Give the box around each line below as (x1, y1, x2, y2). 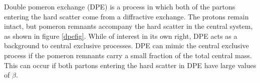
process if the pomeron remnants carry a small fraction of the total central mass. (4, 50, 252, 60)
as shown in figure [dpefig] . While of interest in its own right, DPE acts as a (4, 30, 237, 41)
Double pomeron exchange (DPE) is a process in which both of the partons (4, 1, 235, 11)
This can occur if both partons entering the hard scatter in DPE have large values (4, 60, 256, 70)
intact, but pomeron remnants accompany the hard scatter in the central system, (4, 21, 253, 31)
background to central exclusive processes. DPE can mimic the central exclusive (4, 40, 249, 51)
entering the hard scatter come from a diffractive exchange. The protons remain (4, 11, 249, 21)
